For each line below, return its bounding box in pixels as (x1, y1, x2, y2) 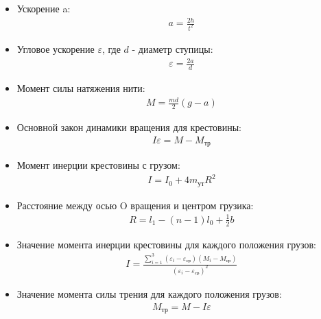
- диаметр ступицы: (132, 42, 213, 56)
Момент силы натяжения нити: (16, 80, 145, 95)
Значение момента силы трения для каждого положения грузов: (16, 286, 282, 300)
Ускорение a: (16, 1, 71, 15)
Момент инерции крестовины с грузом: (16, 158, 180, 172)
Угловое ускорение (16, 42, 95, 56)
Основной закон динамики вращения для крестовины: (16, 119, 242, 134)
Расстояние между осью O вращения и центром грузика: (16, 198, 254, 212)
